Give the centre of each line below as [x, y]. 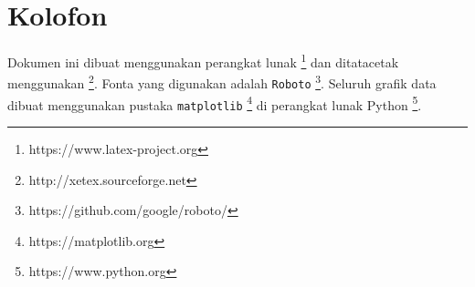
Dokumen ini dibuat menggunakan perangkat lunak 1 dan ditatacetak [203, 61]
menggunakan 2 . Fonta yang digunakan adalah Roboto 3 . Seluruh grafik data [222, 82]
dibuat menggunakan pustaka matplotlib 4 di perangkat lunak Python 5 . [215, 103]
